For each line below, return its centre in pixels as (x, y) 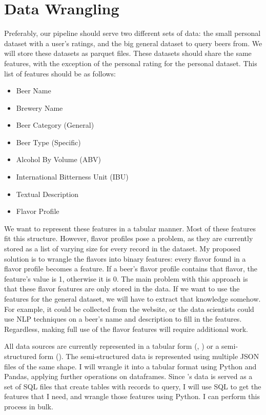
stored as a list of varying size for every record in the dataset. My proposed (122, 249)
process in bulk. (29, 406)
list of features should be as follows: (60, 73)
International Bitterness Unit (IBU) (72, 177)
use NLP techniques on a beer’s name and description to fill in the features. (123, 319)
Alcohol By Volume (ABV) (59, 159)
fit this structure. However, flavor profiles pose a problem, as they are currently (129, 238)
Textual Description (47, 194)
